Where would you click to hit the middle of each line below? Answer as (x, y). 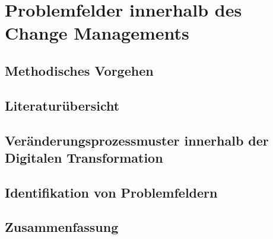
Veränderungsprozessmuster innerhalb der (137, 140)
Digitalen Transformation (84, 157)
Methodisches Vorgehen (79, 70)
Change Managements (97, 33)
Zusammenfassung (62, 227)
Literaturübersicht (62, 105)
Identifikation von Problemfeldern (111, 192)
